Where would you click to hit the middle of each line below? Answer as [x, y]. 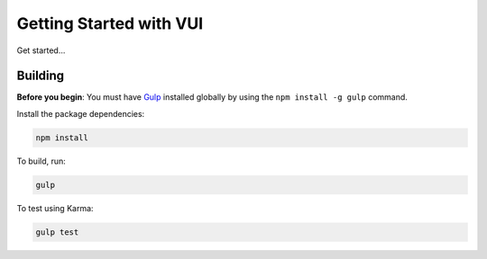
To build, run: [41, 161]
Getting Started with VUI [110, 23]
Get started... [41, 50]
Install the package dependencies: [81, 113]
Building [41, 76]
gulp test [57, 232]
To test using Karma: [55, 208]
